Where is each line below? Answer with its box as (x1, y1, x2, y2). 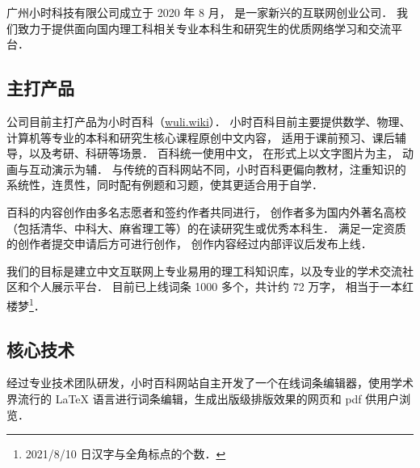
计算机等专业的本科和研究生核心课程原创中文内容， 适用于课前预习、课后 (6, 129, 395, 145)
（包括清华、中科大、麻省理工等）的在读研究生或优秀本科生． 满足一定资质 (6, 219, 406, 236)
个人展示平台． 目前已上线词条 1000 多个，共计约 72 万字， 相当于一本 (28, 278, 402, 295)
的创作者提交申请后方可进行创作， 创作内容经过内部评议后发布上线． (6, 235, 372, 252)
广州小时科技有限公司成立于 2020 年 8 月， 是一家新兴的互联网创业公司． (6, 4, 393, 20)
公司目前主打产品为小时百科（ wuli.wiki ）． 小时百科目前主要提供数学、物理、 (6, 112, 411, 129)
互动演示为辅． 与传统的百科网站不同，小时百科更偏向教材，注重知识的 (28, 160, 406, 177)
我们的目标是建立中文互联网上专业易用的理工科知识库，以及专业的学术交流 (6, 262, 402, 279)
